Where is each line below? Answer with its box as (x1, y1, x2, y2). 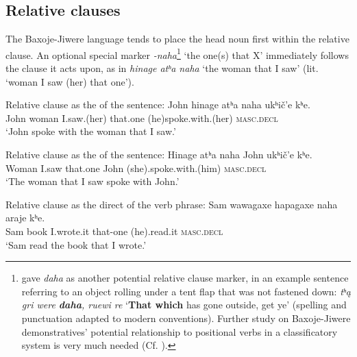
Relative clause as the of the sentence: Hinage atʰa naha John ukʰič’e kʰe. (5, 147, 312, 162)
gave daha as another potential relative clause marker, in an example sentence (21, 271, 349, 285)
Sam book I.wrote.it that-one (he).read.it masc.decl (5, 223, 223, 238)
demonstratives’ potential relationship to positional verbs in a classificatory (21, 324, 338, 338)
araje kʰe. (5, 210, 45, 225)
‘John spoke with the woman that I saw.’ (5, 124, 176, 138)
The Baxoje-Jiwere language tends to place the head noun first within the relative (5, 32, 349, 46)
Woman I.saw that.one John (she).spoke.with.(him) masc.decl (5, 160, 267, 175)
